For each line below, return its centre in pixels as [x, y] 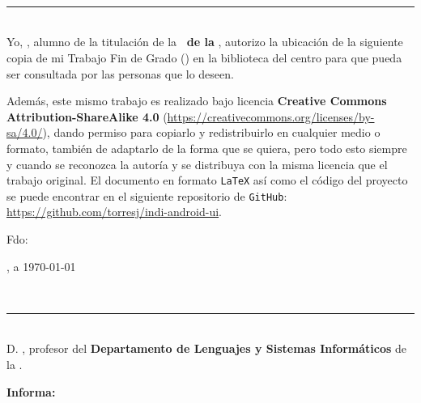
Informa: [31, 391]
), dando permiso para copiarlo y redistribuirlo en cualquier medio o [211, 132]
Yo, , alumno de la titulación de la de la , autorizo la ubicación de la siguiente [205, 42]
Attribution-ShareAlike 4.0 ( [87, 116]
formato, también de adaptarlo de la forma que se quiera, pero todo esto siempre [207, 148]
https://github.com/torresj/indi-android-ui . [114, 212]
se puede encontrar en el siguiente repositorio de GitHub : [147, 195]
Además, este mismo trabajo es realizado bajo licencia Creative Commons [197, 101]
